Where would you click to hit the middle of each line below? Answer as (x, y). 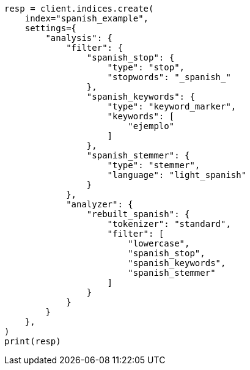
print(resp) (33, 341)
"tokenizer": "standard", (169, 224)
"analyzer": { (100, 204)
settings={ (51, 28)
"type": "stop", (146, 67)
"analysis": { (79, 38)
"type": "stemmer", (154, 165)
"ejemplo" (151, 126)
